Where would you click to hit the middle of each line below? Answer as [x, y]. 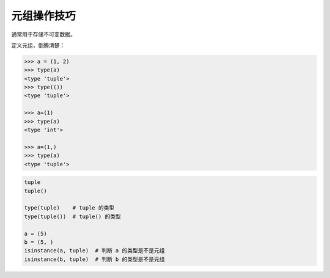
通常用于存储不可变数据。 [43, 34]
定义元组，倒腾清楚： [38, 45]
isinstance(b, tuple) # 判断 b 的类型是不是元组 [94, 259]
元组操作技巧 [44, 16]
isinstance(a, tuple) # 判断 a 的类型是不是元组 [94, 251]
